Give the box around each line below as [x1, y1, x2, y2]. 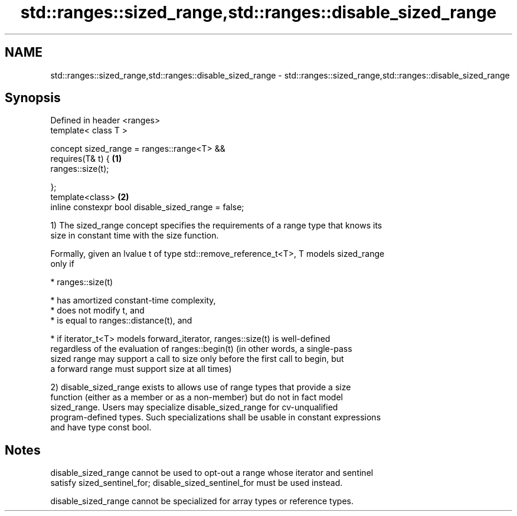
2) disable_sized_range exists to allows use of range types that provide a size [50, 382, 351, 393]
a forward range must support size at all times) [50, 364, 232, 374]
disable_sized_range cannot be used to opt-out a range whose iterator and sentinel [50, 468, 374, 478]
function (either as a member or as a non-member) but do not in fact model [50, 392, 343, 403]
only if [50, 259, 74, 269]
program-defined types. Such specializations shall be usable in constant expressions [50, 412, 381, 423]
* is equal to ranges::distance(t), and [50, 315, 192, 326]
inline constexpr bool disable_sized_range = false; [50, 202, 244, 213]
